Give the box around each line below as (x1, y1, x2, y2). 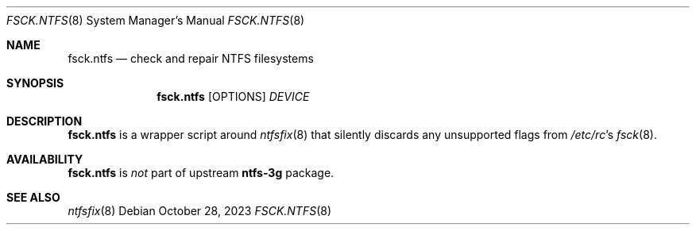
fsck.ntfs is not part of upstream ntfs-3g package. (68, 166, 334, 179)
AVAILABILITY (6, 152, 83, 166)
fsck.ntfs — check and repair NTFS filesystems (68, 52, 314, 65)
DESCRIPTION (6, 114, 83, 128)
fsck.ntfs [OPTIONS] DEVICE (157, 90, 310, 103)
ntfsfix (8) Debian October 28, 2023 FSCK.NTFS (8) (68, 204, 332, 218)
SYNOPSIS (6, 76, 64, 90)
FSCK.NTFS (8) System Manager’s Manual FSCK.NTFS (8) (6, 13, 305, 27)
